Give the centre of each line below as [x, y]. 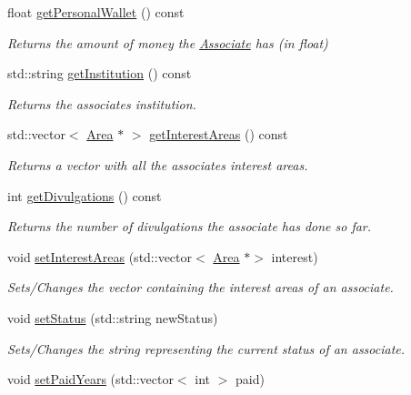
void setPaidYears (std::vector [90, 379]
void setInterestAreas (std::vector [100, 256]
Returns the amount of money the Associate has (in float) [168, 42]
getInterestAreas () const [219, 134]
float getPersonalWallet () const [96, 12]
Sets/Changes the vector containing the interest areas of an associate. [200, 287]
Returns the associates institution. [102, 103]
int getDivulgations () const [85, 195]
